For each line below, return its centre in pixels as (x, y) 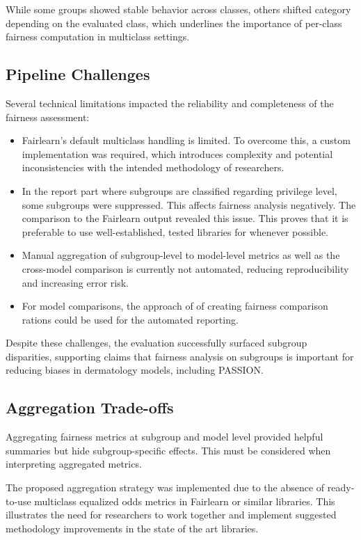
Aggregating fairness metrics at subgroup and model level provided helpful (165, 437)
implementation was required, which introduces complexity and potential (177, 153)
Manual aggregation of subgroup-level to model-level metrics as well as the (181, 255)
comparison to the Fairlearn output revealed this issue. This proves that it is (185, 218)
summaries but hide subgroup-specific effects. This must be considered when (168, 450)
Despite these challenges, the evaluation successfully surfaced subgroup (157, 343)
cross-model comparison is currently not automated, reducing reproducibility (185, 268)
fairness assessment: (48, 117)
